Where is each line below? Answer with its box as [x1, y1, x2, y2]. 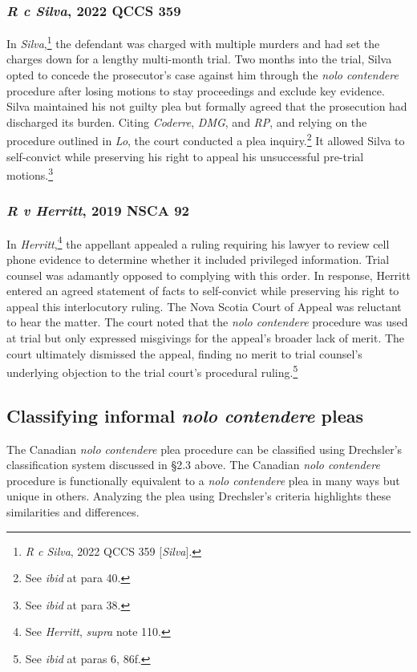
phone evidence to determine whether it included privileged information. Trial [6, 251, 390, 267]
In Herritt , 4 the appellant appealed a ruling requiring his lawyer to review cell [6, 233, 390, 252]
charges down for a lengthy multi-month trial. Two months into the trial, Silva [6, 51, 392, 67]
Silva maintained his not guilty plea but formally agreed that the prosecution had [6, 98, 407, 115]
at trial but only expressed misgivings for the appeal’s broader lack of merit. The [6, 329, 405, 346]
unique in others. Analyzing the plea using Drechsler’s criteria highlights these [6, 488, 391, 504]
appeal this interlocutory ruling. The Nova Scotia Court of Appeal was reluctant [6, 298, 402, 314]
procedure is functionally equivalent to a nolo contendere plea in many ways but [6, 472, 400, 488]
